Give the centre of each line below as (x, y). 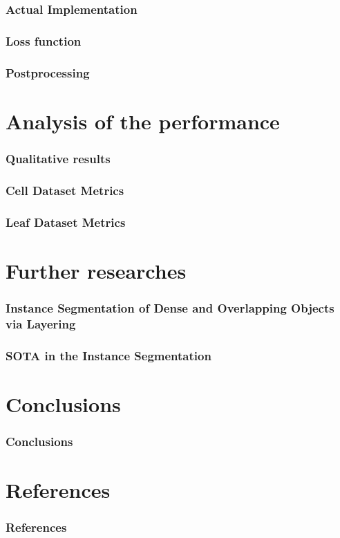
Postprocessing (48, 72)
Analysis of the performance (143, 121)
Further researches (96, 270)
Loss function (44, 40)
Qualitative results (58, 158)
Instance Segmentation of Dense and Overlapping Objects (170, 307)
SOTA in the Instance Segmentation (108, 355)
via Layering (41, 323)
